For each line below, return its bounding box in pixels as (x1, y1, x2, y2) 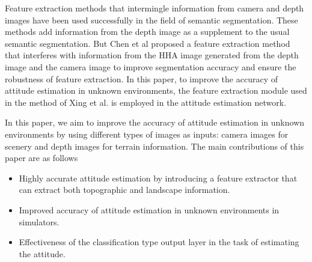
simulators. (19, 215, 60, 228)
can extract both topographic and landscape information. (19, 183, 230, 196)
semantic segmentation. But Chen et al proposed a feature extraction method (5, 37, 290, 49)
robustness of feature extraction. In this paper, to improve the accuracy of (5, 72, 278, 85)
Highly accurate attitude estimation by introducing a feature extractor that (19, 171, 298, 184)
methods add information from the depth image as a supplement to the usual (5, 25, 290, 38)
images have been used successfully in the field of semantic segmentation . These (5, 13, 298, 26)
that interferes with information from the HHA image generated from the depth (5, 49, 299, 61)
